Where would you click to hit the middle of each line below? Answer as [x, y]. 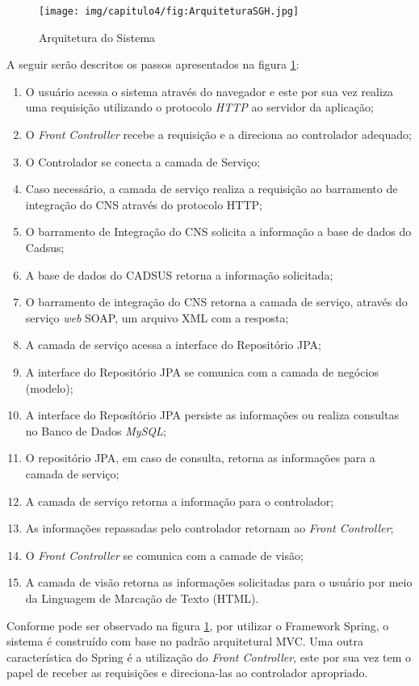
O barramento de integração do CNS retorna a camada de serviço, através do [216, 302]
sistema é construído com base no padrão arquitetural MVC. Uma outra [185, 641]
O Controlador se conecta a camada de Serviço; [143, 161]
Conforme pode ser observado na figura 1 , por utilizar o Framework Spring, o [198, 625]
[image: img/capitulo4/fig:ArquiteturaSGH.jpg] [169, 11]
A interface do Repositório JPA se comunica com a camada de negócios [202, 371]
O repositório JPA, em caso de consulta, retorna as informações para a [200, 458]
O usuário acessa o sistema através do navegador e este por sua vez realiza [209, 91]
